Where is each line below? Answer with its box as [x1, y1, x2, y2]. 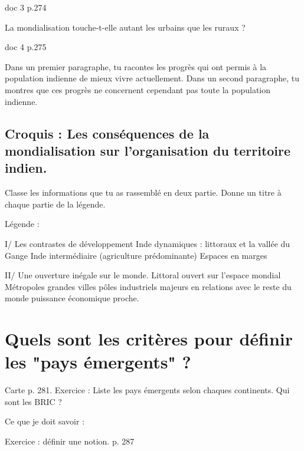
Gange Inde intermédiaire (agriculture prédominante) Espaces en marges [5, 249, 267, 261]
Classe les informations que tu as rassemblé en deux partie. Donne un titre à [5, 186, 282, 199]
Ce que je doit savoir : [5, 415, 85, 427]
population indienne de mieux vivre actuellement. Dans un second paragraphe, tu [5, 72, 300, 84]
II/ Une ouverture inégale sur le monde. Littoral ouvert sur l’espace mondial [5, 269, 281, 281]
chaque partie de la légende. [5, 197, 106, 210]
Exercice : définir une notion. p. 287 [5, 434, 135, 447]
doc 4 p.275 [5, 41, 47, 53]
